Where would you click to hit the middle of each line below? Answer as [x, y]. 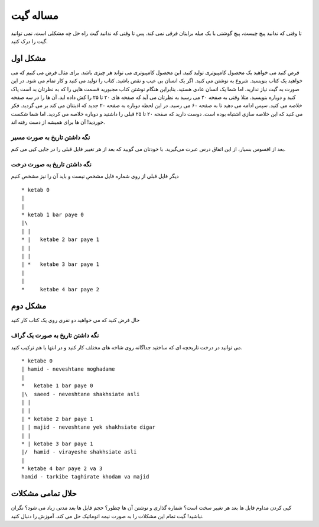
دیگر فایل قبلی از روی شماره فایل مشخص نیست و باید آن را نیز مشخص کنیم [95, 176]
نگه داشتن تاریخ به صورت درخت [51, 165]
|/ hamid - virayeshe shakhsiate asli [79, 452]
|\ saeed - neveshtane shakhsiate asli [81, 394]
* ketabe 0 [37, 361]
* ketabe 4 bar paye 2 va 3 [62, 469]
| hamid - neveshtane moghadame [68, 369]
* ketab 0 [35, 190]
